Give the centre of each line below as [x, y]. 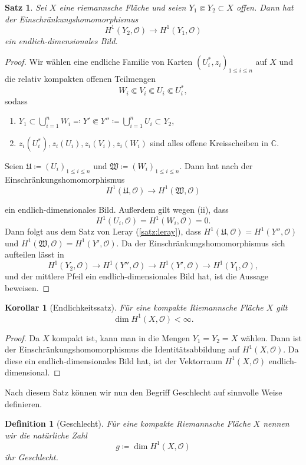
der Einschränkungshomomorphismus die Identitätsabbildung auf [122, 349]
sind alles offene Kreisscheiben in [209, 143]
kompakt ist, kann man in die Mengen [121, 337]
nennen [276, 423]
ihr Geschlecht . [32, 456]
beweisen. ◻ [27, 287]
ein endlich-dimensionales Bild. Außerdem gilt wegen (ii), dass [117, 209]
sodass [16, 100]
